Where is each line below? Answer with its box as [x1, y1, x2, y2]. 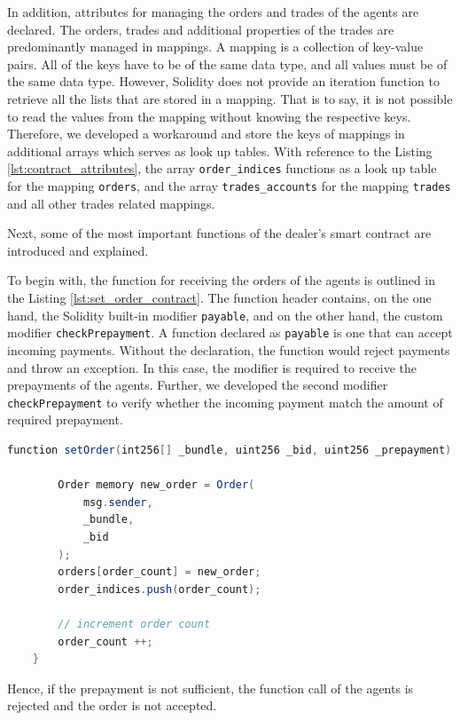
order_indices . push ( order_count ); [58, 582, 261, 596]
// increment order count [58, 617, 211, 630]
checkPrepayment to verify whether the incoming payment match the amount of [7, 392, 443, 411]
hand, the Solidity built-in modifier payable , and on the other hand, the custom [7, 305, 443, 324]
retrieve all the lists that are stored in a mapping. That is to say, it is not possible [7, 89, 453, 107]
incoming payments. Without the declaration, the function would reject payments [7, 340, 450, 359]
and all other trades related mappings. [7, 194, 215, 212]
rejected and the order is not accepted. [7, 696, 217, 715]
